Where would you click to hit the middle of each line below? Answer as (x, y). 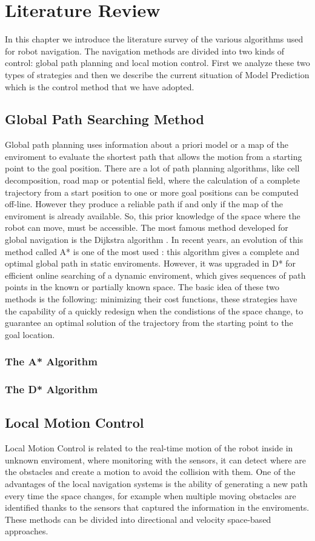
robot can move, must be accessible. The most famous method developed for (147, 227)
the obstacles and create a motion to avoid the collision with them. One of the (150, 472)
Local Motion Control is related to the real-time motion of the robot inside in (149, 448)
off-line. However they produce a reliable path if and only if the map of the (144, 204)
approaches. (27, 531)
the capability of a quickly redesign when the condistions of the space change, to (154, 310)
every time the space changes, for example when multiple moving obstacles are (151, 495)
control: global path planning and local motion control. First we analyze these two (157, 63)
